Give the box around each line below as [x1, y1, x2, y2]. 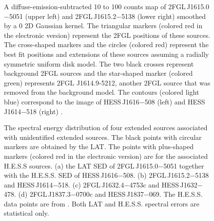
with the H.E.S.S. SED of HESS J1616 [4, 170, 118, 180]
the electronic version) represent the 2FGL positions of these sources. [4, 30, 211, 40]
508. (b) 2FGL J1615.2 [123, 170, 190, 180]
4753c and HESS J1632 [129, 179, 197, 189]
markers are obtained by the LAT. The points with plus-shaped [4, 141, 194, 152]
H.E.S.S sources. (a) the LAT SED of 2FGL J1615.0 [4, 160, 158, 170]
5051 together [163, 160, 204, 170]
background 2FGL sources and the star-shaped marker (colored [4, 68, 193, 78]
